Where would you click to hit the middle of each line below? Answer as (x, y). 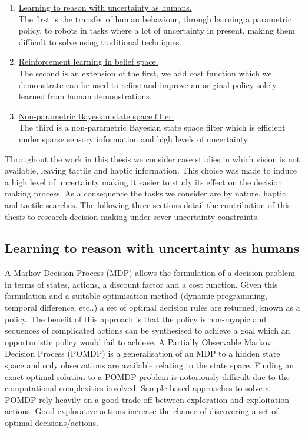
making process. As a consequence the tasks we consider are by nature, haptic (145, 193)
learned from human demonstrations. (85, 96)
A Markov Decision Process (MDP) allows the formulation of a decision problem (150, 273)
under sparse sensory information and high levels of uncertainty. (134, 139)
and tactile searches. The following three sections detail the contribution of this (148, 204)
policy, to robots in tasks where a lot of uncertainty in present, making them (157, 30)
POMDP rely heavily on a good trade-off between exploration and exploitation (147, 399)
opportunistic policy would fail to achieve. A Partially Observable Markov (138, 342)
